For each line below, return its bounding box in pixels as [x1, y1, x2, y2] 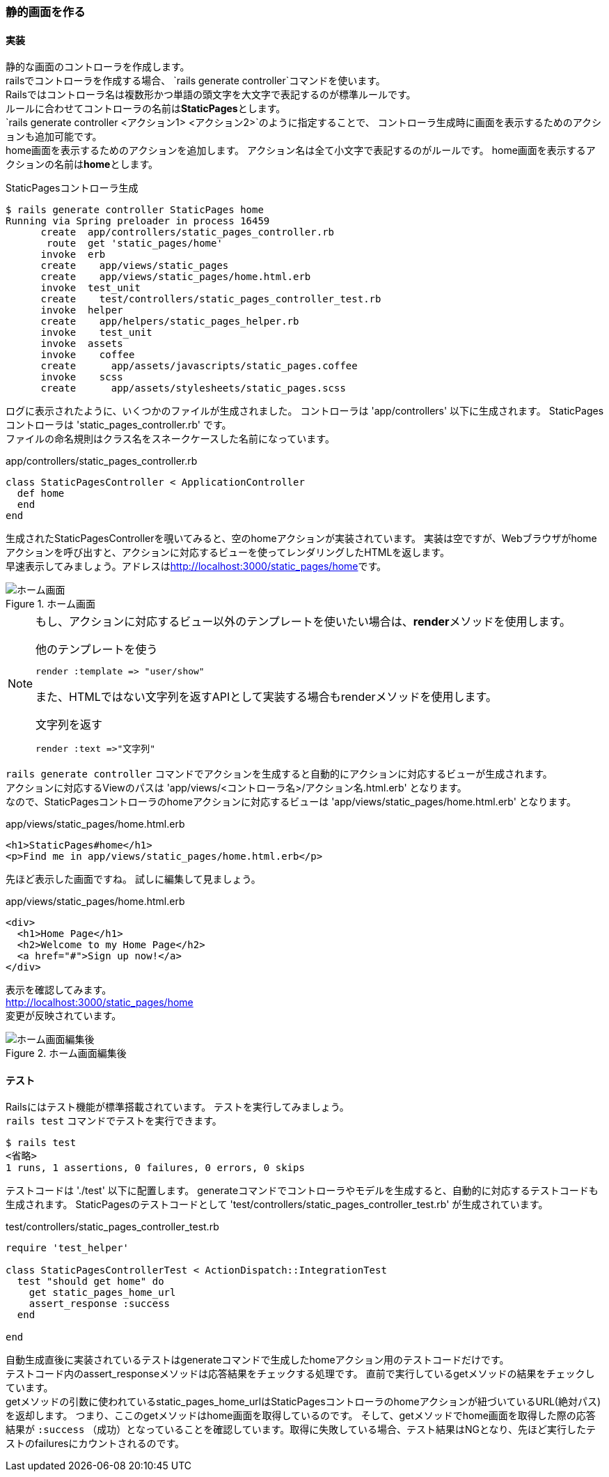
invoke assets [40, 338, 123, 350]
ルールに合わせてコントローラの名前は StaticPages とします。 [6, 102, 286, 115]
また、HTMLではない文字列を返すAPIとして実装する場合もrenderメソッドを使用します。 [35, 690, 497, 704]
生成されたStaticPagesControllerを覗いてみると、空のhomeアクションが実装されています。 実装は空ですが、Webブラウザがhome [6, 532, 597, 545]
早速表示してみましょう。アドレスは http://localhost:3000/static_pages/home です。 [6, 560, 387, 573]
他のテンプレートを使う [35, 642, 158, 657]
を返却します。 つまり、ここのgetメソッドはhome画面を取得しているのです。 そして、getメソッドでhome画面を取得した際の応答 [6, 1409, 596, 1422]
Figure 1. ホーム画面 [6, 598, 95, 610]
